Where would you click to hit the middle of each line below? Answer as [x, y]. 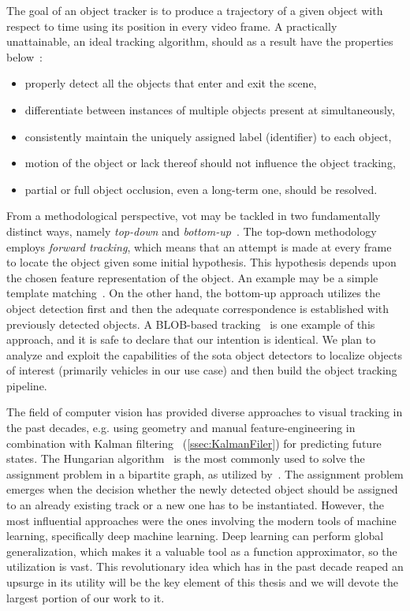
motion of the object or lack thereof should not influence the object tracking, [210, 163]
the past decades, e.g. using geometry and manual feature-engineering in [181, 428]
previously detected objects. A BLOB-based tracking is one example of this [191, 324]
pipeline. [27, 385]
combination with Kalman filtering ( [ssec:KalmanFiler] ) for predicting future [194, 443]
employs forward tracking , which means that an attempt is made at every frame [199, 246]
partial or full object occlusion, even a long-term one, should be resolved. [201, 189]
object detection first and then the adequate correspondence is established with [198, 308]
